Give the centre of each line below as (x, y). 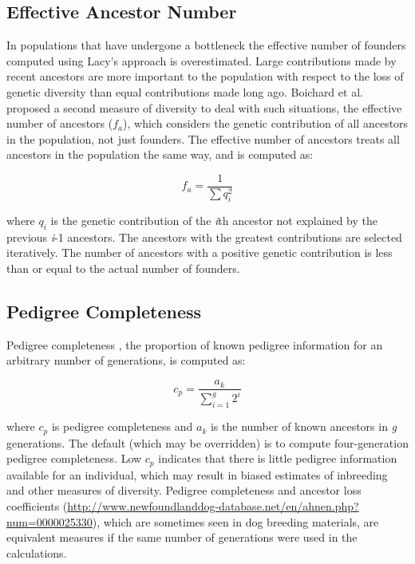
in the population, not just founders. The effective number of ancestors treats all (203, 138)
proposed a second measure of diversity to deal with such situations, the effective (204, 107)
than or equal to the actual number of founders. (123, 268)
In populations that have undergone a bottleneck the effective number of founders (206, 45)
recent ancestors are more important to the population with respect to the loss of (205, 76)
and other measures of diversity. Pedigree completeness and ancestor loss (184, 490)
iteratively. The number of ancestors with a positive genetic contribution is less (200, 252)
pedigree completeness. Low (74, 458)
